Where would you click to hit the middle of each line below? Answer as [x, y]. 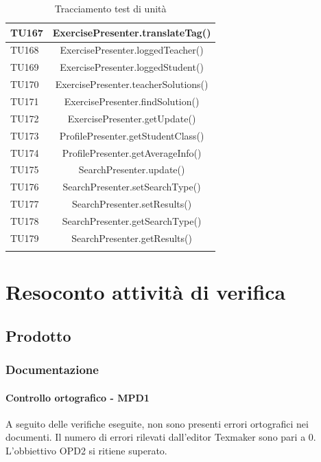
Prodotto [38, 335]
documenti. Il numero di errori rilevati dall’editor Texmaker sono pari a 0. [161, 437]
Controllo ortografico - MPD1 [78, 397]
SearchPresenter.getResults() [132, 238]
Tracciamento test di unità [110, 8]
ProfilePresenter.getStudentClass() [132, 135]
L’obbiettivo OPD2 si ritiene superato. [86, 451]
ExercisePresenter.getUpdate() [132, 118]
